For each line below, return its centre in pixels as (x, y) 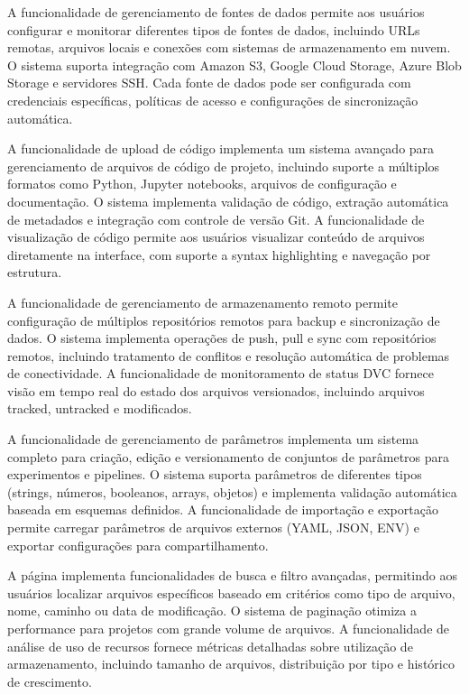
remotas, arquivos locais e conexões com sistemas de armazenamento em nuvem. (229, 47)
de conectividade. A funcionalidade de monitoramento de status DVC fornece (221, 373)
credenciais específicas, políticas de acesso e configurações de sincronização (213, 100)
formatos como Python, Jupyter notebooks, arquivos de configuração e (202, 184)
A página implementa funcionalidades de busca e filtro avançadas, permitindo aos (232, 575)
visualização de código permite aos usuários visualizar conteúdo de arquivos (216, 237)
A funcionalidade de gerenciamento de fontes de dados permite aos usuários (216, 12)
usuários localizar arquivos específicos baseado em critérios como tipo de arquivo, (231, 592)
